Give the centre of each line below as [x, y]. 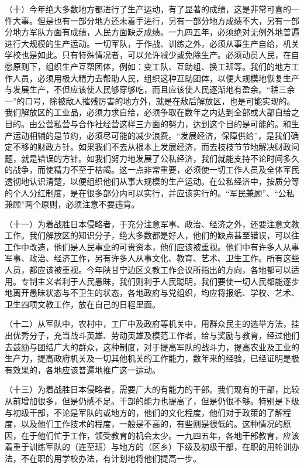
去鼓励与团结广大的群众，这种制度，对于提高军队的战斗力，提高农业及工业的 [152, 346]
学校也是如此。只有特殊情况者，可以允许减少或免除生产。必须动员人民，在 [148, 55]
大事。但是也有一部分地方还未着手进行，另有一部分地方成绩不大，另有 [148, 20]
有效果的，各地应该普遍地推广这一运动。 [82, 369]
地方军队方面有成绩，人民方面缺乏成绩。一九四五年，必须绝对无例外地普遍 [156, 32]
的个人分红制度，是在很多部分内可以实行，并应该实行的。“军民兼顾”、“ [141, 192]
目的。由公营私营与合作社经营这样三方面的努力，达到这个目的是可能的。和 [148, 123]
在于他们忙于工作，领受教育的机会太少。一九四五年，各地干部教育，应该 [160, 435]
